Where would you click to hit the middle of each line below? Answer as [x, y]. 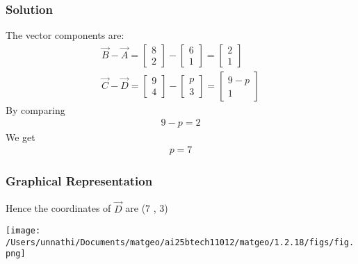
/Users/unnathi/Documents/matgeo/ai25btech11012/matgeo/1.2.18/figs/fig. [180, 242]
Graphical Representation [79, 181]
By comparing [35, 109]
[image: [23, 231]
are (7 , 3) [147, 208]
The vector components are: [65, 35]
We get [21, 137]
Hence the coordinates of [58, 208]
